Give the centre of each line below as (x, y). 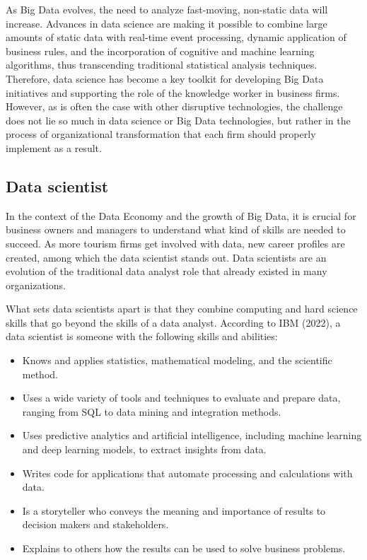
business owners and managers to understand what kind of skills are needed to (176, 229)
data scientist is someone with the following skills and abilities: (142, 336)
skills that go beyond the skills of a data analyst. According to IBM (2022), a (173, 322)
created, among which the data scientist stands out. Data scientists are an (166, 257)
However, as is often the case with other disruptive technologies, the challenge (174, 106)
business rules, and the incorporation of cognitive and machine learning (160, 51)
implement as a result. (54, 147)
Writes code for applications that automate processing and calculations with (187, 473)
